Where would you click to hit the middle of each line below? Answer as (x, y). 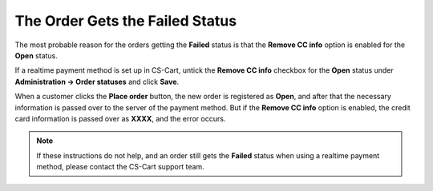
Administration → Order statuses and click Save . (97, 82)
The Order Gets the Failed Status (125, 21)
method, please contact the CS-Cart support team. (120, 167)
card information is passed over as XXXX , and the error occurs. (120, 118)
